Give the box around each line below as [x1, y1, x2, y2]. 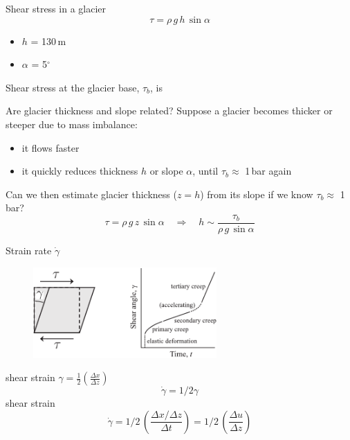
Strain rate [6, 243, 52, 257]
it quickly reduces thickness [21, 164, 138, 178]
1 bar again [245, 164, 292, 178]
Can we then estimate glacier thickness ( [6, 186, 177, 201]
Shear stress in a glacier [6, 1, 106, 15]
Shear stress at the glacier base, [6, 80, 140, 94]
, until [192, 164, 219, 178]
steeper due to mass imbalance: [6, 116, 138, 131]
